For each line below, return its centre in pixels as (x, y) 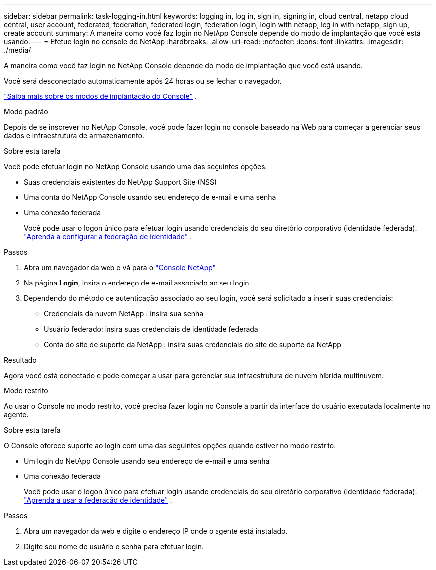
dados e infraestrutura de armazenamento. (74, 136)
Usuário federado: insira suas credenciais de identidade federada (151, 329)
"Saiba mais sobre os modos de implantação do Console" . (100, 96)
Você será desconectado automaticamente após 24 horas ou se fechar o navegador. (143, 81)
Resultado (20, 360)
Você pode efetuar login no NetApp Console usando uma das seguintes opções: (136, 166)
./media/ (18, 50)
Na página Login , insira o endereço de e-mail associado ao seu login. (138, 283)
